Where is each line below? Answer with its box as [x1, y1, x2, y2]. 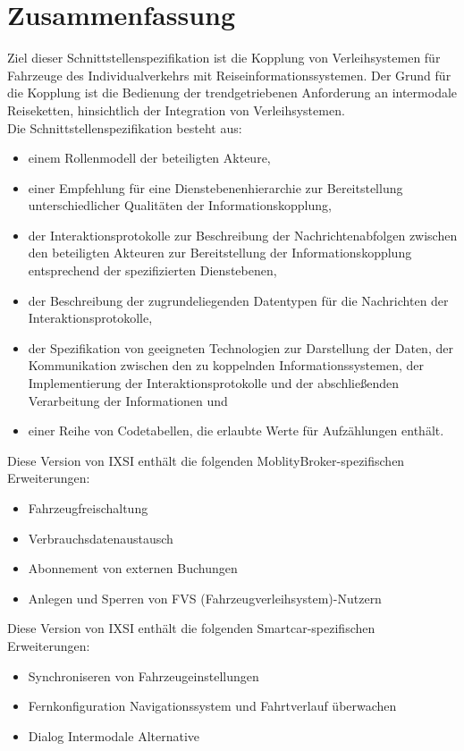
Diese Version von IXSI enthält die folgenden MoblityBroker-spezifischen [7, 451, 405, 469]
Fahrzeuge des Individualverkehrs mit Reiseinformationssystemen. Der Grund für [7, 65, 451, 84]
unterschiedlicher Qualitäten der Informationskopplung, [28, 196, 332, 215]
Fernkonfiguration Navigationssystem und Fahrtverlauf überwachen [28, 696, 397, 715]
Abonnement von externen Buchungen [28, 559, 238, 578]
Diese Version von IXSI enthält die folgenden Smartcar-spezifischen [7, 619, 375, 637]
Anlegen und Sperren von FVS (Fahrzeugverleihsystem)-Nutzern [28, 588, 382, 607]
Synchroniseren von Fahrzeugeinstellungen [28, 666, 259, 685]
